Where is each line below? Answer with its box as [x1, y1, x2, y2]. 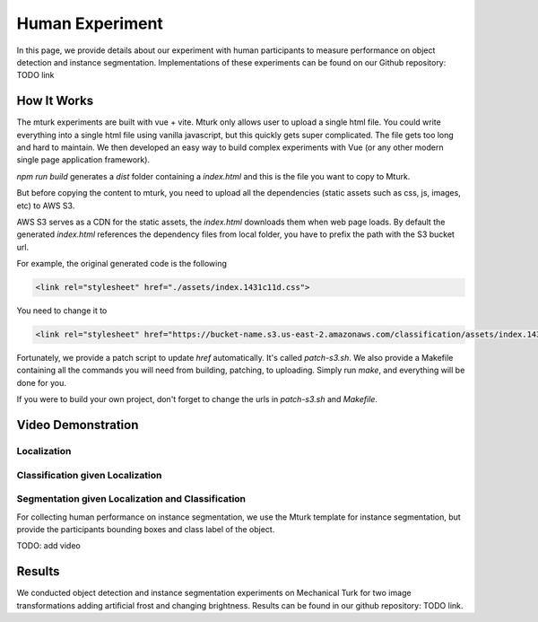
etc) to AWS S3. [16, 200, 75, 211]
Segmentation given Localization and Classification [16, 493, 247, 505]
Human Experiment [16, 13, 163, 33]
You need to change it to [16, 305, 108, 316]
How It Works [16, 93, 94, 109]
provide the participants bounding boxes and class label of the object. [16, 523, 275, 534]
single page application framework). [16, 154, 151, 165]
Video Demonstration [16, 417, 139, 433]
